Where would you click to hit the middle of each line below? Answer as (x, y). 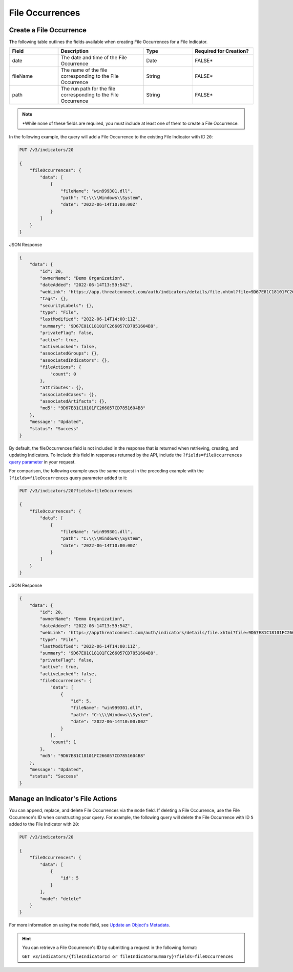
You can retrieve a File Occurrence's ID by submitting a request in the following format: (110, 948)
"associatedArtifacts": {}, (73, 401)
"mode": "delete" (61, 899)
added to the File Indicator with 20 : (44, 824)
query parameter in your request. (42, 462)
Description (75, 51)
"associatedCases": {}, (68, 394)
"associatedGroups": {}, (70, 353)
